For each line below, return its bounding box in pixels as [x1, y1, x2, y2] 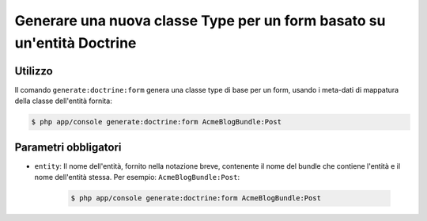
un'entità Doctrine [14, 34, 137, 51]
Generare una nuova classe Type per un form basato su [14, 12, 386, 29]
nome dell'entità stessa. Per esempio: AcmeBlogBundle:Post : [34, 173, 240, 182]
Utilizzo [14, 64, 53, 78]
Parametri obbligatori [14, 140, 122, 154]
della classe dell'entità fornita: [14, 96, 112, 106]
